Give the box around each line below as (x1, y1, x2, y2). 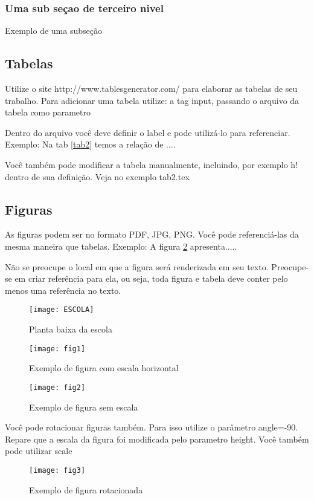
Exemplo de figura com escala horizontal (29, 362, 179, 374)
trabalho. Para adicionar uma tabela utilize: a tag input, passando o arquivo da (5, 94, 300, 106)
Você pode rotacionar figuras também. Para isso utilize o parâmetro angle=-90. (5, 421, 298, 433)
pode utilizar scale (5, 444, 72, 457)
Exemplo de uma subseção (5, 24, 102, 37)
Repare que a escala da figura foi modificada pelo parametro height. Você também (5, 432, 309, 445)
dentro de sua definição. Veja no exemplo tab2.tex (5, 170, 190, 183)
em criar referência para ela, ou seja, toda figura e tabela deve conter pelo (14, 272, 288, 285)
